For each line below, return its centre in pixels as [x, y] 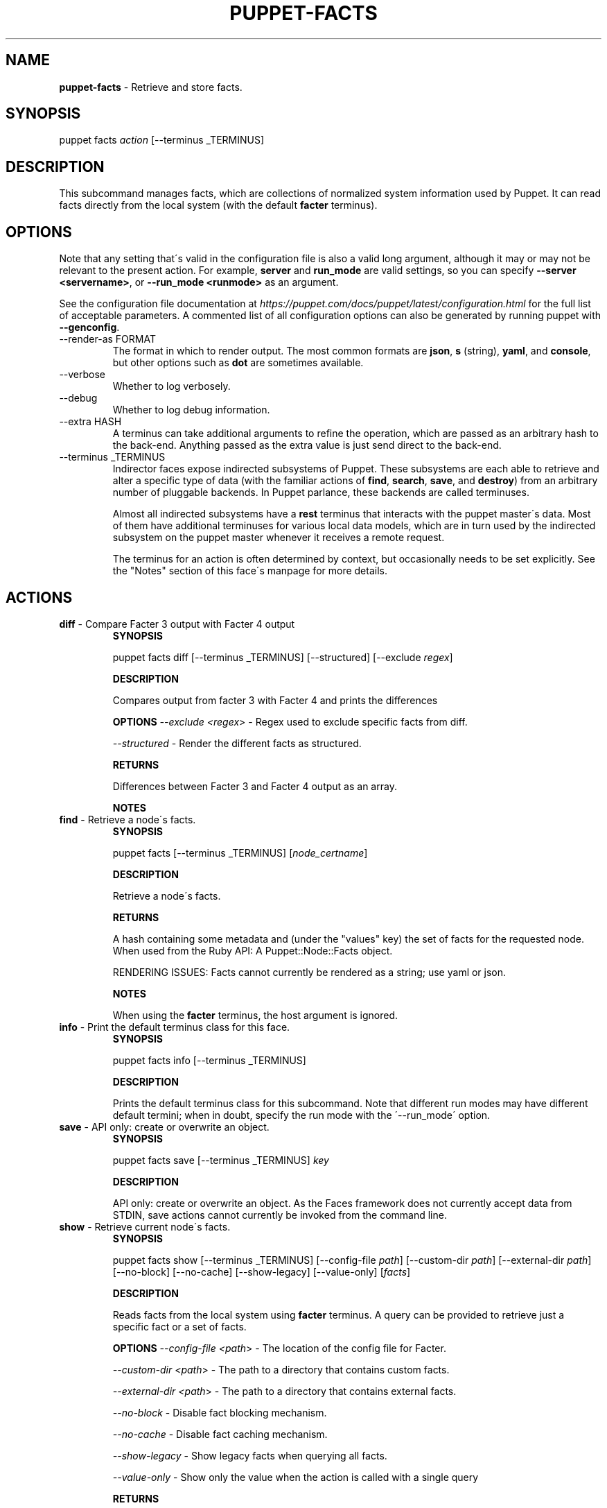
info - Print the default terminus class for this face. [175, 1027]
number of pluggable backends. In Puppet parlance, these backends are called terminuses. [321, 492]
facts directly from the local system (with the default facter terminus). [218, 205]
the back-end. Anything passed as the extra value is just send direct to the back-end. [307, 445]
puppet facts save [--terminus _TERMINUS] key [221, 1160]
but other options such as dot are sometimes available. [238, 363]
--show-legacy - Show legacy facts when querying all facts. [250, 1455]
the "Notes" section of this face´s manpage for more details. [250, 571]
